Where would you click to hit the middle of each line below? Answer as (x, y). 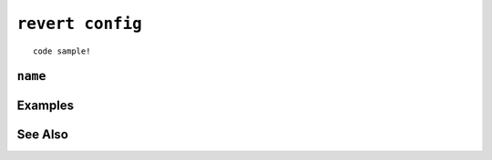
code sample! (62, 51)
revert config (80, 24)
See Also (42, 135)
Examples (46, 106)
